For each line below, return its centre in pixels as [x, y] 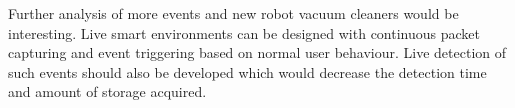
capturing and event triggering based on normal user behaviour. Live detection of [257, 52]
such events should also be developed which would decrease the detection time [247, 71]
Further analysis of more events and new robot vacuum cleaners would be [233, 13]
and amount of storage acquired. [107, 91]
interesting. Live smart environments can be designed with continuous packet [244, 32]
